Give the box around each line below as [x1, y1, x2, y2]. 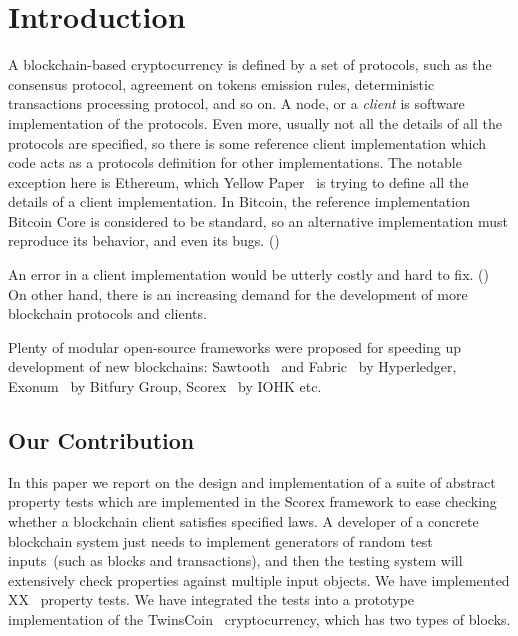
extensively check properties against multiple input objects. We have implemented [8, 569, 510, 590]
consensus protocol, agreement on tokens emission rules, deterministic [8, 73, 435, 94]
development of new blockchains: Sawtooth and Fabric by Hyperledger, [8, 356, 457, 377]
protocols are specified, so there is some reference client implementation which [8, 132, 487, 153]
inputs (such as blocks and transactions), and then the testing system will [8, 550, 463, 571]
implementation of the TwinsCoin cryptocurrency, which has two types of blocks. [8, 608, 511, 629]
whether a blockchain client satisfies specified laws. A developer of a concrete [8, 511, 479, 532]
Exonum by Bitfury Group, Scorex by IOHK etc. [8, 376, 322, 397]
